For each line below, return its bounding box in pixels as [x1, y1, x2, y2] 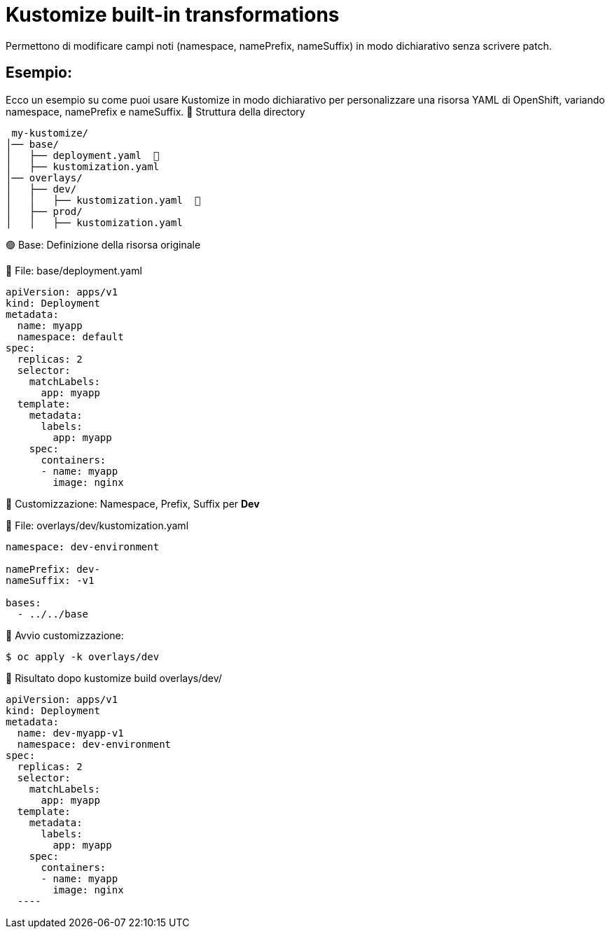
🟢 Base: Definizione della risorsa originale [6, 238, 201, 251]
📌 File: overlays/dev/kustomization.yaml [6, 519, 189, 531]
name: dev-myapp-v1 [17, 727, 124, 739]
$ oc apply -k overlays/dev [6, 650, 160, 662]
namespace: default [17, 330, 124, 342]
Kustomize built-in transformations [6, 3, 340, 27]
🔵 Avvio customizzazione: [6, 629, 124, 641]
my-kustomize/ [11, 127, 89, 139]
